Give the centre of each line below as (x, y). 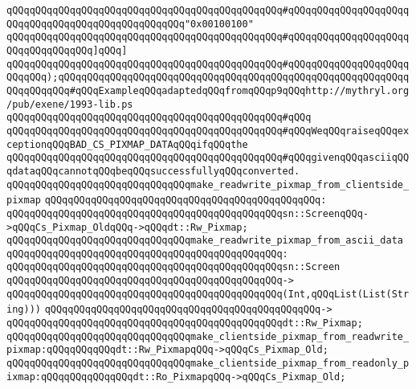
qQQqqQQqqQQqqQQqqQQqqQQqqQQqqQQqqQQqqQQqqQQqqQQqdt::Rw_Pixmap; (185, 323)
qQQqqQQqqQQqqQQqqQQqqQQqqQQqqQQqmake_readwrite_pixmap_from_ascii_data (205, 241)
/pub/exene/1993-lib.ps (70, 104)
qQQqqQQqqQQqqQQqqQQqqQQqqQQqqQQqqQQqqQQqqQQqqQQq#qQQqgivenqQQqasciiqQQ (208, 158)
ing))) (24, 310)
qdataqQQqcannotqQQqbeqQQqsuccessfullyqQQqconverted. (153, 171)
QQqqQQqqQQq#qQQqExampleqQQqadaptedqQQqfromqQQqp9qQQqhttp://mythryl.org (208, 90)
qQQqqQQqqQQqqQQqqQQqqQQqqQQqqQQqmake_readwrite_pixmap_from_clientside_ (208, 184)
